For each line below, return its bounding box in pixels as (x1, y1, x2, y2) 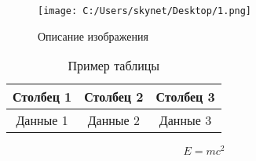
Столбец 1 (13, 88, 72, 106)
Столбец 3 (155, 88, 215, 106)
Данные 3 (159, 111, 212, 130)
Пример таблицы (68, 56, 160, 75)
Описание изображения (38, 27, 148, 44)
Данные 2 (87, 111, 140, 130)
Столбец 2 (84, 88, 144, 106)
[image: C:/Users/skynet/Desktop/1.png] (38, 5, 252, 16)
